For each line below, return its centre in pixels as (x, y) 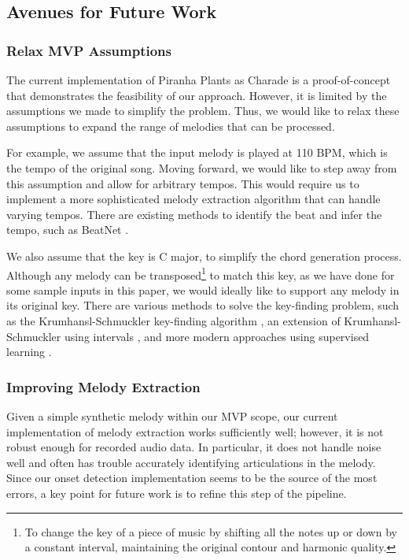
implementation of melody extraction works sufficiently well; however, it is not (195, 431)
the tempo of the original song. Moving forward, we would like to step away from (202, 167)
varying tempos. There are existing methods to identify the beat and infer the (194, 214)
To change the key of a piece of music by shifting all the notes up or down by (211, 531)
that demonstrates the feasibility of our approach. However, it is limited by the (197, 95)
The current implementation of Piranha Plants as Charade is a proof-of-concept (199, 80)
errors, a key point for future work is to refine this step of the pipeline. (177, 493)
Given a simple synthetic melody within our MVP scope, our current (172, 415)
